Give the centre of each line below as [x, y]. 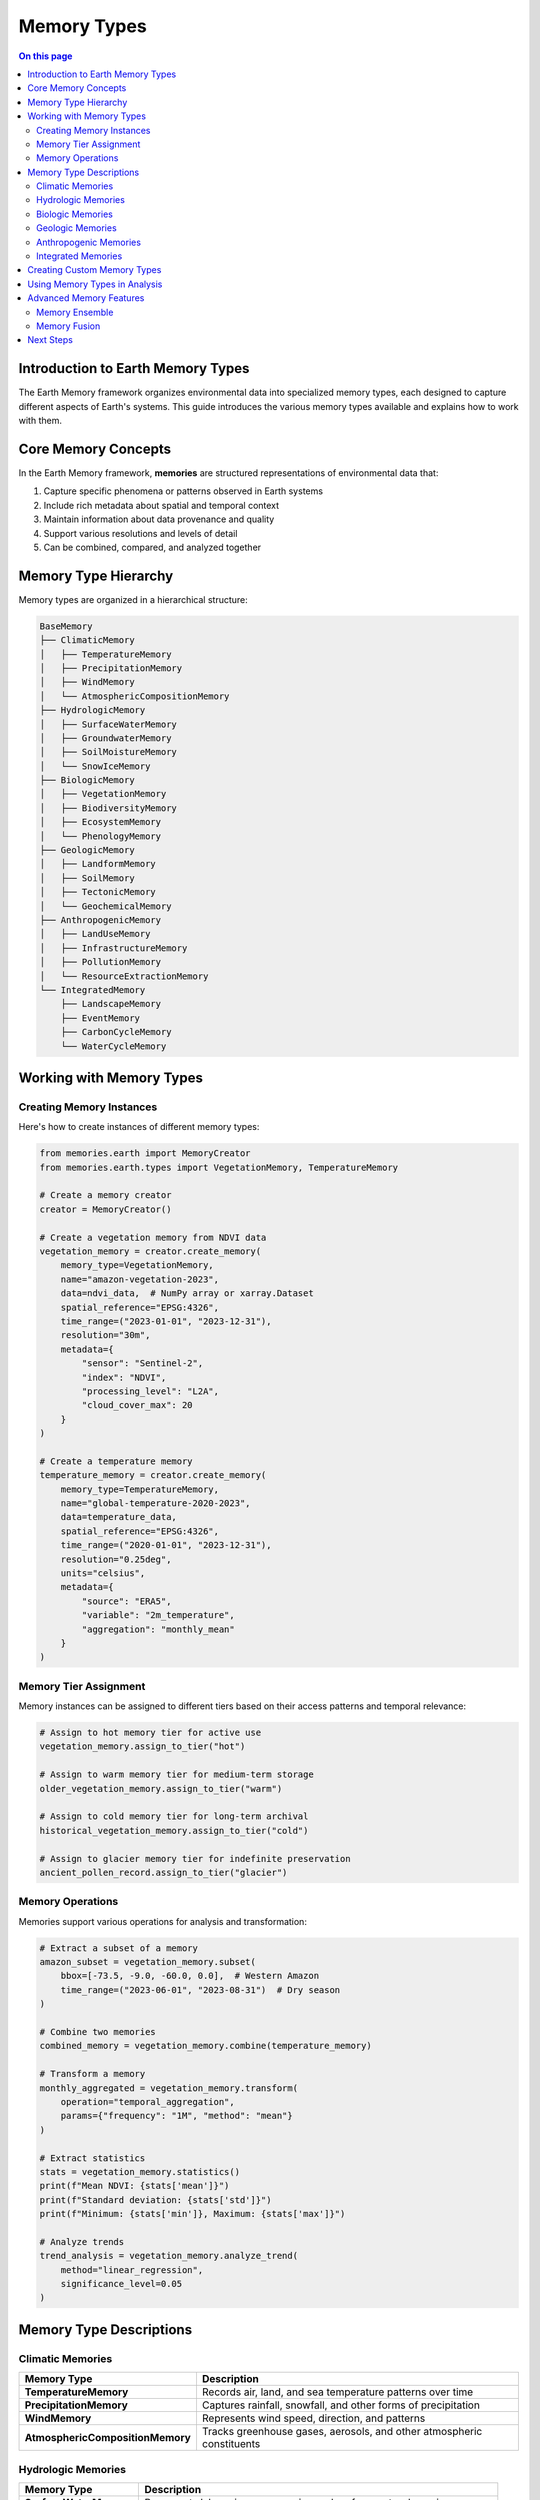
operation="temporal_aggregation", [147, 2101]
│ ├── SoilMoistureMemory [108, 752]
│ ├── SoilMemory [87, 878]
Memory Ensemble [75, 312]
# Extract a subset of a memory [119, 1948]
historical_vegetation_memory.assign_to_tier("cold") [174, 1830]
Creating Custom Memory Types [94, 270]
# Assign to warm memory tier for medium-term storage [176, 1774]
